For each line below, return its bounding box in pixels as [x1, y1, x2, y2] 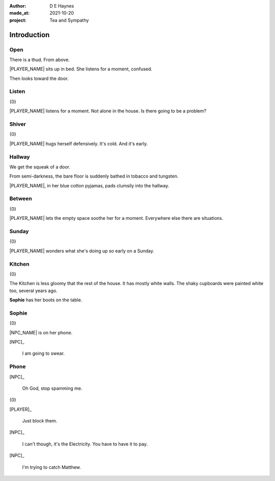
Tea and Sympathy [49, 17, 89, 23]
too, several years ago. [9, 288, 58, 294]
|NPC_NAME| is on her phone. [9, 329, 73, 335]
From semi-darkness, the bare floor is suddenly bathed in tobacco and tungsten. [9, 173, 179, 179]
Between [9, 195, 33, 202]
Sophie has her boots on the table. [9, 297, 82, 303]
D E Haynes [49, 3, 74, 9]
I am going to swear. [22, 350, 65, 356]
